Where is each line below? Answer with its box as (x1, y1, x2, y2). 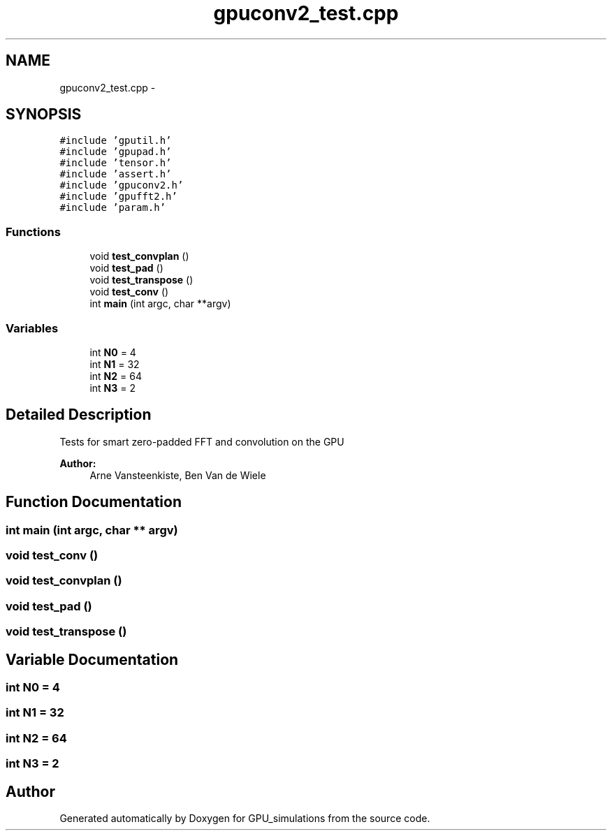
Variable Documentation (6, 650, 179, 668)
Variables (6, 321, 59, 335)
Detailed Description (6, 406, 152, 424)
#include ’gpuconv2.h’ (59, 179, 184, 191)
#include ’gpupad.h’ (59, 146, 172, 158)
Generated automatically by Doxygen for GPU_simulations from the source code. (59, 812, 430, 824)
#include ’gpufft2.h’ (59, 191, 177, 203)
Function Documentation (6, 493, 182, 511)
